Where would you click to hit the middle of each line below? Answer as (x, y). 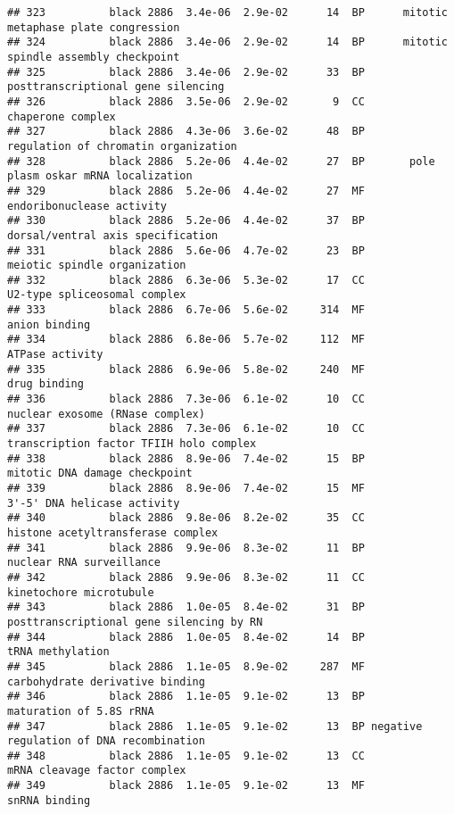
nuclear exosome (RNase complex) (106, 414)
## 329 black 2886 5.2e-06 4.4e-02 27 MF (186, 191)
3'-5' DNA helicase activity (94, 503)
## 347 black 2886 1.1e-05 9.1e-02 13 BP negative (215, 726)
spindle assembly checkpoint (94, 57)
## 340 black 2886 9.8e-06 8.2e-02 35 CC (186, 518)
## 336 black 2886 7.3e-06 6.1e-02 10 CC (186, 399)
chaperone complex (62, 116)
